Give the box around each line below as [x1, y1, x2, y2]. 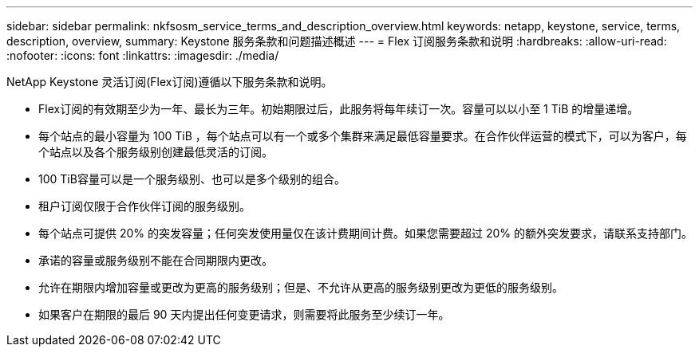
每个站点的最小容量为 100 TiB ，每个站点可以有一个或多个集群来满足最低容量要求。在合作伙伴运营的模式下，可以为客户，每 [38, 129, 687, 143]
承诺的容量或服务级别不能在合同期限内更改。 [38, 253, 273, 267]
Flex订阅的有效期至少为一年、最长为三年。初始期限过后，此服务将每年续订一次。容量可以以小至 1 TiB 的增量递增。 [38, 102, 639, 116]
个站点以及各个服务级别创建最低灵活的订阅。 [38, 145, 273, 159]
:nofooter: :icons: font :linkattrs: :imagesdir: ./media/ [6, 49, 279, 62]
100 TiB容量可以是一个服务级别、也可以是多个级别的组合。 [38, 172, 346, 186]
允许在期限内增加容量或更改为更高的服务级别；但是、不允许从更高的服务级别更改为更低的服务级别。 [38, 280, 563, 294]
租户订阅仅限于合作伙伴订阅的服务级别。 [38, 199, 251, 213]
